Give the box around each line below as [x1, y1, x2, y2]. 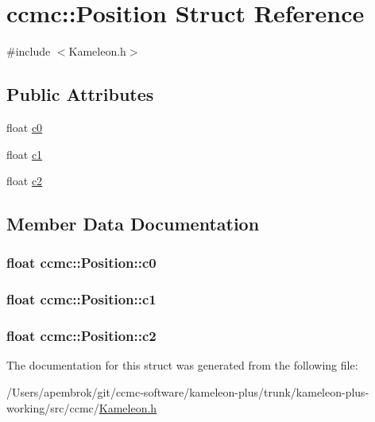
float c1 [6, 145, 43, 162]
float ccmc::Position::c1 [6, 289, 157, 309]
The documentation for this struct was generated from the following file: [6, 357, 358, 374]
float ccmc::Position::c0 [6, 253, 157, 273]
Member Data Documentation [6, 211, 260, 236]
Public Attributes [6, 82, 154, 106]
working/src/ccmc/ [6, 399, 99, 416]
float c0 [6, 118, 43, 135]
